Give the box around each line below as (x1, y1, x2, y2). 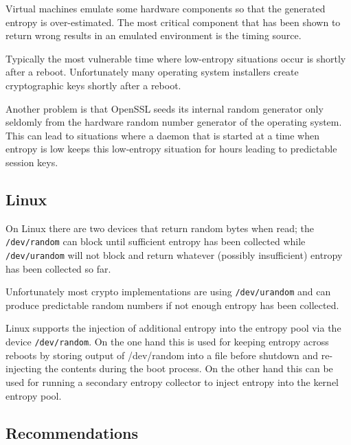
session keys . (5, 155, 58, 169)
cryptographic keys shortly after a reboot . (5, 78, 181, 92)
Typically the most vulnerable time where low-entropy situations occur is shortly (5, 51, 346, 65)
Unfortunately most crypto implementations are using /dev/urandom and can (5, 284, 331, 299)
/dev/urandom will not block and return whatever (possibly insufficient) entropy (5, 247, 343, 262)
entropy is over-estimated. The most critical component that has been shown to (5, 14, 341, 29)
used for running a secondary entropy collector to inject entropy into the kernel (5, 374, 339, 389)
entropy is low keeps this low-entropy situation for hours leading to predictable (5, 141, 337, 156)
